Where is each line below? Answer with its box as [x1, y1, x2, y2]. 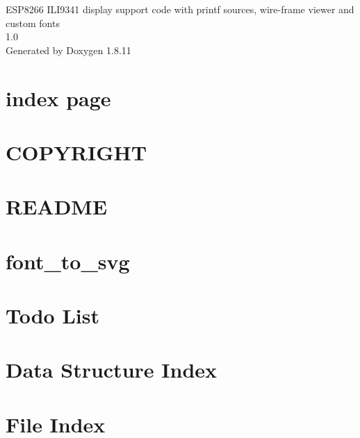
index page [6, 83, 111, 112]
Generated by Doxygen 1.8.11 [6, 42, 131, 57]
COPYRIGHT [6, 137, 147, 166]
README [6, 192, 108, 221]
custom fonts [6, 15, 60, 30]
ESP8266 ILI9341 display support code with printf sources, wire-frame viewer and [6, 2, 354, 16]
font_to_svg [6, 246, 130, 275]
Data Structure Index [6, 355, 218, 384]
